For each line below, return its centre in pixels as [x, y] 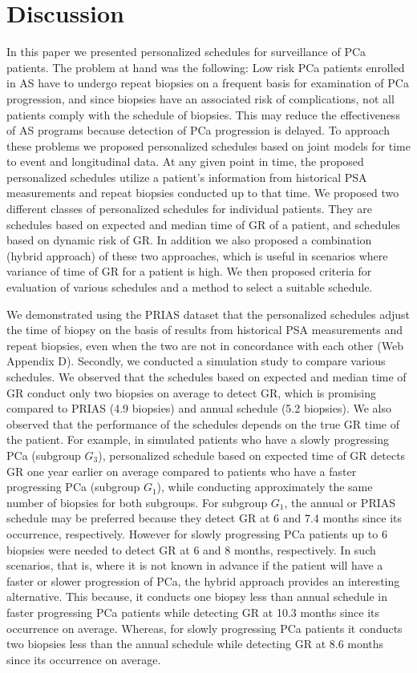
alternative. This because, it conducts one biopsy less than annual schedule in [197, 596]
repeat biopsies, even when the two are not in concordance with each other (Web [205, 345]
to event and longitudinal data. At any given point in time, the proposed [185, 161]
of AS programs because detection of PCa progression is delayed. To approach [198, 130]
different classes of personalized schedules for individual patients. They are [190, 209]
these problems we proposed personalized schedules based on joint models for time [208, 145]
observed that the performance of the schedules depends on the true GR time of [203, 423]
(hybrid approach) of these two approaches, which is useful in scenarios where [197, 255]
